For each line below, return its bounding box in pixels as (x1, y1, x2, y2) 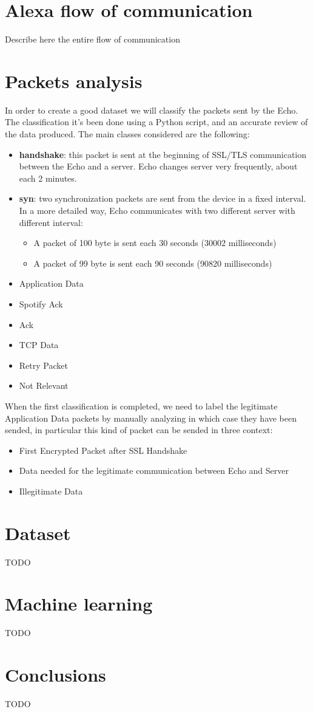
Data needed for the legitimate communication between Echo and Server (19, 464, 289, 477)
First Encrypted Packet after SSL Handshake (19, 443, 187, 456)
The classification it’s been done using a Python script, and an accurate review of (5, 115, 308, 128)
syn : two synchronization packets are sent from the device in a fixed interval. (19, 192, 306, 205)
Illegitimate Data (19, 484, 83, 497)
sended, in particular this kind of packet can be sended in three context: (5, 423, 273, 436)
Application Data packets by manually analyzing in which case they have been (5, 411, 297, 424)
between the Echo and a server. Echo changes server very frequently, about (19, 160, 298, 173)
